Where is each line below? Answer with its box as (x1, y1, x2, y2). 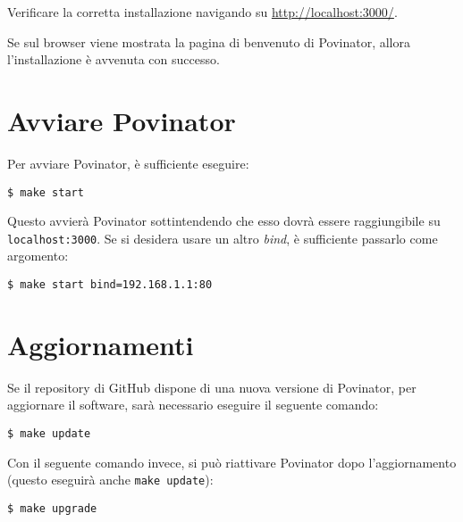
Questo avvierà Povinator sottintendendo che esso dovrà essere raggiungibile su (7, 211, 441, 230)
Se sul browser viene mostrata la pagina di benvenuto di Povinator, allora (7, 32, 410, 51)
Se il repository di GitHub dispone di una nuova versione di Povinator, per (7, 377, 417, 396)
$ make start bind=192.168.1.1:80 (7, 278, 213, 291)
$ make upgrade (7, 501, 97, 515)
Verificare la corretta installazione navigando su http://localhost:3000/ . (7, 3, 398, 21)
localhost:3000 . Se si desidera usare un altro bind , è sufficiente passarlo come (7, 228, 438, 247)
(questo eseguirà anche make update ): (7, 470, 214, 489)
